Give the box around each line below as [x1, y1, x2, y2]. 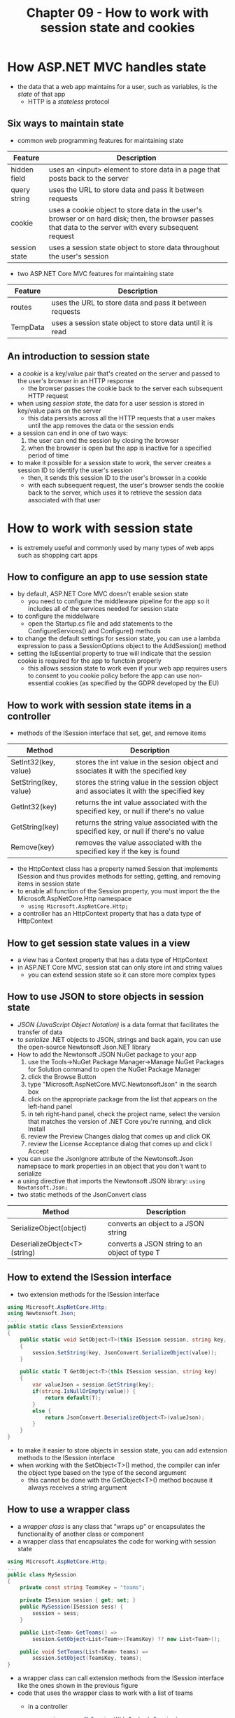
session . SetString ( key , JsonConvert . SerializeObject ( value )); [32, 1349, 218, 1356]
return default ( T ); [44, 1394, 101, 1401]
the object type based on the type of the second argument [17, 1469, 187, 1477]
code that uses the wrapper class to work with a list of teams [17, 1689, 194, 1697]
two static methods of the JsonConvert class [17, 1190, 147, 1199]
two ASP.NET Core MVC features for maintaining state [17, 269, 174, 277]
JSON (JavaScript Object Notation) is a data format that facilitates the [17, 1020, 219, 1029]
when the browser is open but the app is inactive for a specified [27, 444, 212, 452]
